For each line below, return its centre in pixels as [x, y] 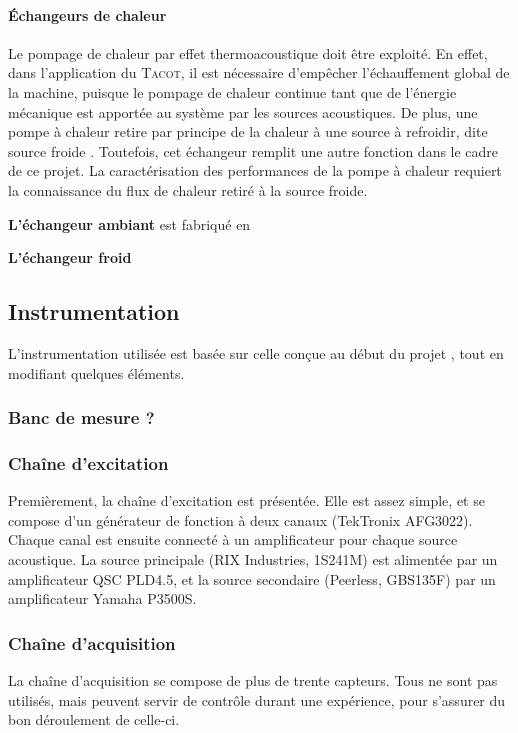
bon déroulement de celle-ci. [94, 719]
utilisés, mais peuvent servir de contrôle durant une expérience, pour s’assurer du [257, 699]
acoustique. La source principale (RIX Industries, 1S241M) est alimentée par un [253, 558]
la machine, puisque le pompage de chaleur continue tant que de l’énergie [232, 91]
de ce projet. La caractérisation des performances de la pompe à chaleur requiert [255, 170]
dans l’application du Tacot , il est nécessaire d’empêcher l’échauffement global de [259, 72]
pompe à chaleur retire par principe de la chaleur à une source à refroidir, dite [248, 131]
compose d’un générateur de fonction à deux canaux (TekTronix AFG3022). [240, 519]
